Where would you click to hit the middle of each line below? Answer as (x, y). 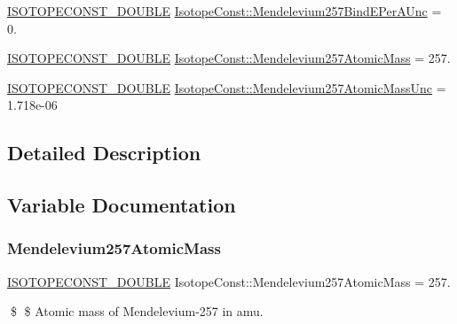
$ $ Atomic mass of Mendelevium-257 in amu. (137, 311)
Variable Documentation (122, 205)
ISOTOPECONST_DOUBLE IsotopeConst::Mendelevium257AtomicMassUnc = (227, 87)
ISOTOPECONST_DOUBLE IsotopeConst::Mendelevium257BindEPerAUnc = (225, 11)
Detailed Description (104, 153)
